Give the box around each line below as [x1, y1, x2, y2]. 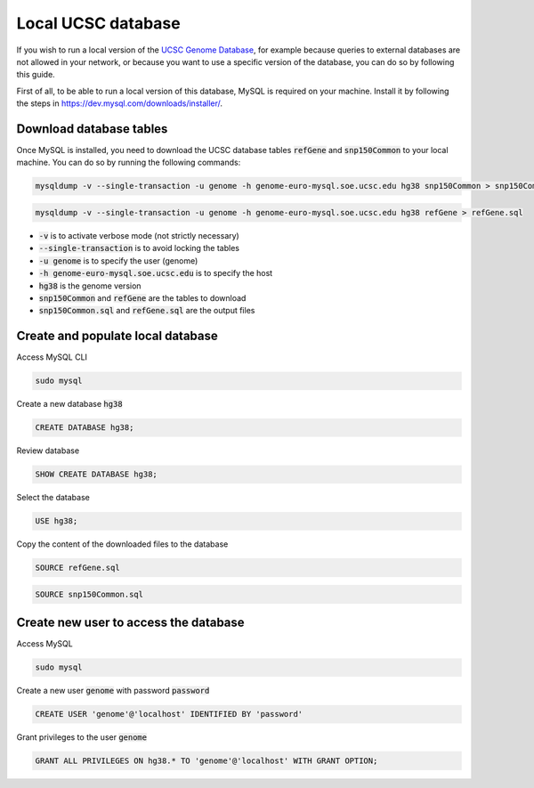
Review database [16, 445, 80, 456]
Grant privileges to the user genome [16, 732, 147, 743]
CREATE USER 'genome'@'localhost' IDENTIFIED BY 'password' [35, 709, 303, 719]
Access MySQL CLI [16, 352, 88, 362]
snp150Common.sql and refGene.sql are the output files [38, 305, 255, 316]
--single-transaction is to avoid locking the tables [38, 243, 240, 254]
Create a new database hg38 [16, 399, 124, 410]
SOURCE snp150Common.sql [35, 589, 144, 599]
